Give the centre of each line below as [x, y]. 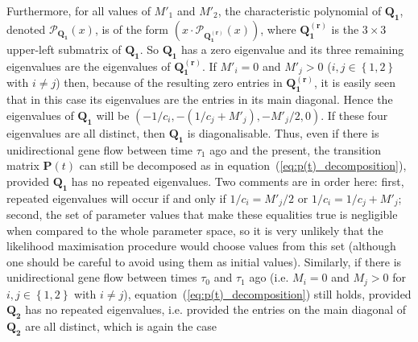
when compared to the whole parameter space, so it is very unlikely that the [195, 230]
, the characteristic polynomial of [300, 10]
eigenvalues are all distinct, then [86, 132]
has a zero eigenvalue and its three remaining [292, 49]
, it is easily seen [355, 82]
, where [278, 29]
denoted [26, 29]
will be [113, 115]
